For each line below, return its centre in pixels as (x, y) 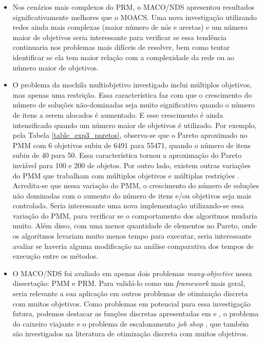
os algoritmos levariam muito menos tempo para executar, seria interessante (132, 236)
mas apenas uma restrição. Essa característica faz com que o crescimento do (132, 94)
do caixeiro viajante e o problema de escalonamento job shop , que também (131, 323)
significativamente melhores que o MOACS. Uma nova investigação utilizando (135, 17)
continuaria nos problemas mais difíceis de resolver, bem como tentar (121, 47)
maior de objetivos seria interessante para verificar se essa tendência (119, 37)
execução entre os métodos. (55, 256)
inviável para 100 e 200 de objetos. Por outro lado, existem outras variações (131, 165)
